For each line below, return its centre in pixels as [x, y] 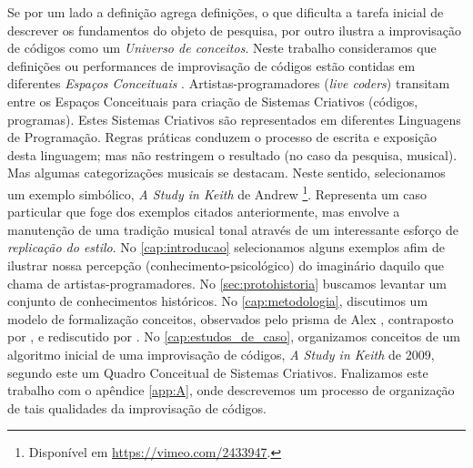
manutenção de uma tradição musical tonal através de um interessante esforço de [233, 229]
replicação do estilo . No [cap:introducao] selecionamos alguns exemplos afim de [226, 247]
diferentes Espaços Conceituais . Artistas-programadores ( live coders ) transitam [229, 83]
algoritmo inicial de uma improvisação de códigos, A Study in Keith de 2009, [221, 354]
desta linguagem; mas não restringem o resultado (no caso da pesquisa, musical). [232, 154]
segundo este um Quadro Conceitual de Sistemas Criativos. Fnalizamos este [218, 372]
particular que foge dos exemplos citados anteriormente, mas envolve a [204, 212]
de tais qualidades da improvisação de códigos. [137, 407]
